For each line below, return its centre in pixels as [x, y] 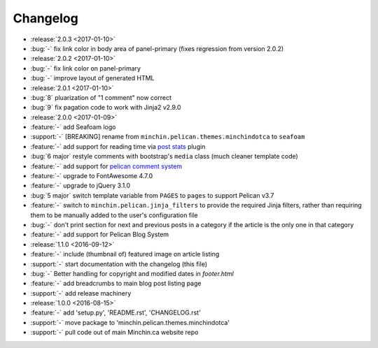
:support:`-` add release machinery [81, 293]
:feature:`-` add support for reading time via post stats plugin [118, 146]
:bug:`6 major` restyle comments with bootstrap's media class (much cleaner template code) [164, 157]
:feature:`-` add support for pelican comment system [106, 166]
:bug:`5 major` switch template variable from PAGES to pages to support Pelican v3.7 [152, 195]
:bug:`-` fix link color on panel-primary [86, 68]
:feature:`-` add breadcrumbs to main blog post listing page [116, 284]
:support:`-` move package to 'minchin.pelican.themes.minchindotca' [130, 322]
